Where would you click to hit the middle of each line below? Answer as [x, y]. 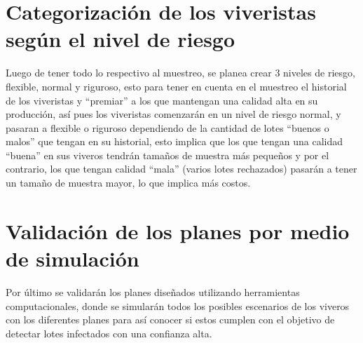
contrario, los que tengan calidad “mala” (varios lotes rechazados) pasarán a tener [181, 169]
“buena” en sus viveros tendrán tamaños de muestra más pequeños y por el [167, 155]
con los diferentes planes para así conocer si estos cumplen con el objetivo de [170, 320]
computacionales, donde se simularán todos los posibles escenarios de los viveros [178, 305]
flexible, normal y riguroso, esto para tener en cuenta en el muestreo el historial [176, 86]
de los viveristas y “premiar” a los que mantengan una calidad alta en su [162, 100]
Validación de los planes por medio [178, 230]
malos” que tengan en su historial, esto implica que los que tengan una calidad [174, 141]
